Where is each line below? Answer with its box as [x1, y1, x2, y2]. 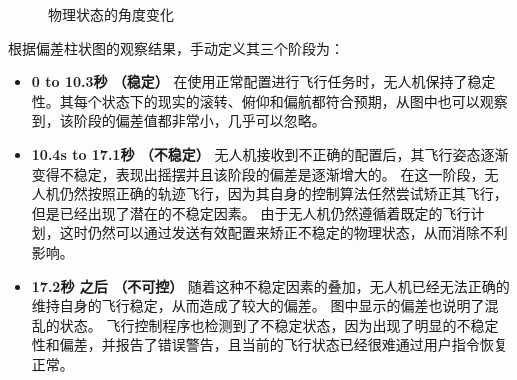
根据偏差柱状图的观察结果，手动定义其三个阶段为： [8, 37, 344, 58]
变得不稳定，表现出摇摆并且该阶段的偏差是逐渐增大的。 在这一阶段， [31, 163, 485, 184]
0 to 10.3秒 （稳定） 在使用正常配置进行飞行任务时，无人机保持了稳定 [31, 71, 496, 92]
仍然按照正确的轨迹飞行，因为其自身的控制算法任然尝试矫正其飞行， [59, 183, 508, 204]
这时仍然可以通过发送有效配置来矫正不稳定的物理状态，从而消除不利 [59, 222, 508, 243]
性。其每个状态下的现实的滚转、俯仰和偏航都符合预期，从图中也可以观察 [31, 90, 508, 111]
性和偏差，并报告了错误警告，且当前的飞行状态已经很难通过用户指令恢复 [31, 334, 508, 355]
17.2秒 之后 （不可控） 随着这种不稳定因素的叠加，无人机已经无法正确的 [31, 275, 510, 296]
